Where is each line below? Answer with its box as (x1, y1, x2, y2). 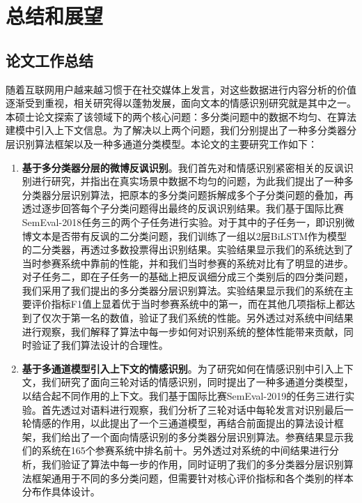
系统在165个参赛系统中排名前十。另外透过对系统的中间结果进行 (41, 443, 329, 458)
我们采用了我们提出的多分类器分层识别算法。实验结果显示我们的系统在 (22, 283, 344, 297)
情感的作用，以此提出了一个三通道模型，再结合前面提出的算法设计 (31, 416, 334, 430)
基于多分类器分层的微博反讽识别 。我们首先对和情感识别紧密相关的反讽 (22, 160, 344, 174)
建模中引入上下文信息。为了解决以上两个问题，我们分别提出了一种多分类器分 (6, 123, 356, 137)
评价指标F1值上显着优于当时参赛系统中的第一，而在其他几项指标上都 (31, 296, 345, 311)
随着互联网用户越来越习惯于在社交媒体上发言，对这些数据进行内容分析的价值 (6, 82, 356, 96)
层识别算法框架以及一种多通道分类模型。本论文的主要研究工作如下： (6, 136, 317, 151)
